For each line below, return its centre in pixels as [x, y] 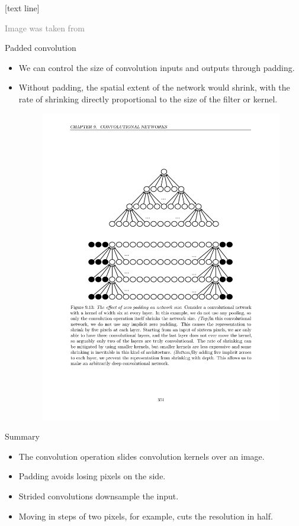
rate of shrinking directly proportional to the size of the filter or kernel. [148, 99]
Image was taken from [45, 28]
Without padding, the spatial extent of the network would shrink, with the [154, 87]
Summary [22, 436]
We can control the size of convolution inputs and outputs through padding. [157, 67]
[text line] [22, 8]
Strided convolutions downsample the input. [99, 496]
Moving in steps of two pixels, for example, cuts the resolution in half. [146, 516]
